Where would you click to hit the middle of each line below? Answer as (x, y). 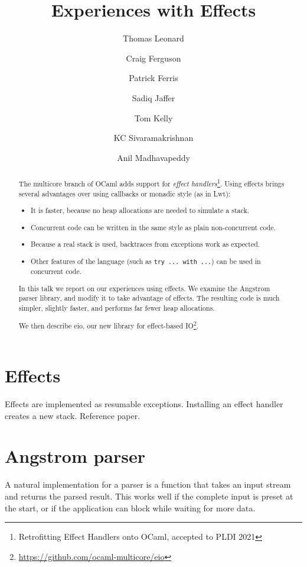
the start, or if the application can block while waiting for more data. (130, 508)
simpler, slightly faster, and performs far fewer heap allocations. (117, 307)
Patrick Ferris (153, 78)
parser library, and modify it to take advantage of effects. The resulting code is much (149, 298)
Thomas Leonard (153, 38)
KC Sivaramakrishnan (153, 138)
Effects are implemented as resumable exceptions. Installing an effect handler (144, 404)
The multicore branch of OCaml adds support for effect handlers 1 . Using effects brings (151, 183)
